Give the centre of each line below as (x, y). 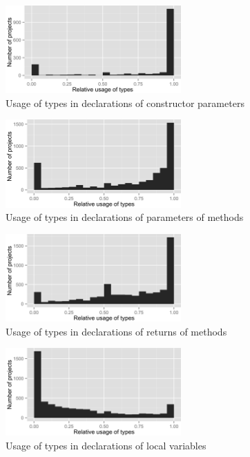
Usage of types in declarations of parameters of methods (125, 217)
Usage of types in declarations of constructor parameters (125, 103)
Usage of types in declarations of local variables (106, 445)
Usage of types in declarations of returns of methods (116, 331)
